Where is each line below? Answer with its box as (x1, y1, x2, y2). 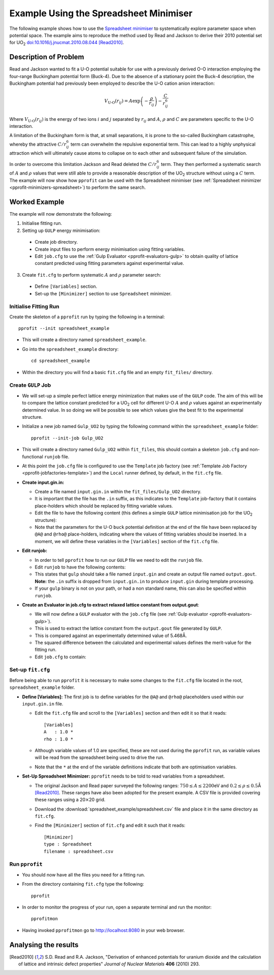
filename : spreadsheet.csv (44, 848, 114, 854)
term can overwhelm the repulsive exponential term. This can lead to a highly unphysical (70, 141, 256, 147)
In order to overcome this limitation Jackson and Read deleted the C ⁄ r (9, 161, 157, 167)
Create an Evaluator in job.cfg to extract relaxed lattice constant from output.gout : (22, 601, 199, 608)
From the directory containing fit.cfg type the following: (22, 881, 144, 887)
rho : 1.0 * (44, 736, 74, 742)
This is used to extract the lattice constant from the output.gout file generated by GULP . (35, 625, 222, 631)
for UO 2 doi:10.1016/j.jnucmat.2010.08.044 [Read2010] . (9, 40, 124, 47)
